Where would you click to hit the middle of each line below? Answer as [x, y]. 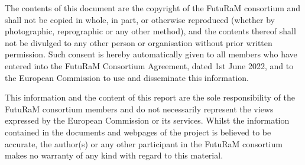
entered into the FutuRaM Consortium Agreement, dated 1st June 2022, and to [149, 65]
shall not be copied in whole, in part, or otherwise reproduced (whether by [140, 19]
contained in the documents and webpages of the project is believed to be [138, 132]
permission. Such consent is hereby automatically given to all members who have [151, 54]
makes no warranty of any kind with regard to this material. [114, 155]
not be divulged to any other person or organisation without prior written [139, 42]
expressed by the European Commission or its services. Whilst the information [147, 120]
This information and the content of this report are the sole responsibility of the [150, 97]
